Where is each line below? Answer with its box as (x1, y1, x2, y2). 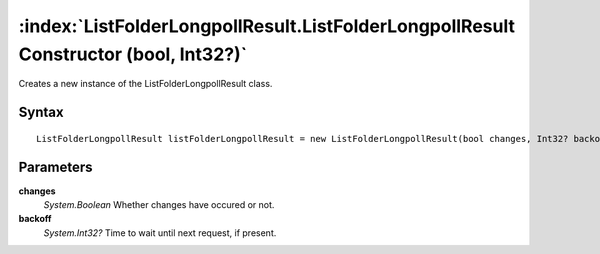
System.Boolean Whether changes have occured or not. (43, 199, 275, 211)
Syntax (18, 104, 64, 121)
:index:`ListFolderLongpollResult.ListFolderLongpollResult (18, 15, 515, 37)
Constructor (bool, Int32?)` (18, 43, 248, 65)
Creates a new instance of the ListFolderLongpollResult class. (18, 78, 273, 90)
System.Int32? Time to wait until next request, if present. (43, 226, 277, 239)
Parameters (18, 158, 93, 175)
